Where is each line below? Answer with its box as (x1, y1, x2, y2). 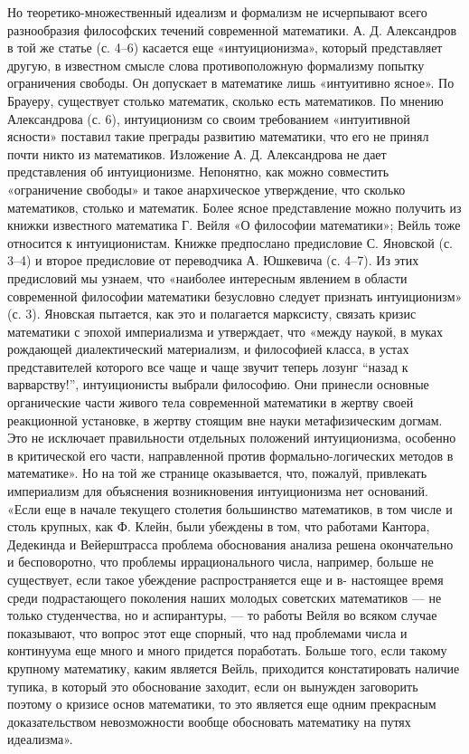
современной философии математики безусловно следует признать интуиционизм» (7, 286, 463, 305)
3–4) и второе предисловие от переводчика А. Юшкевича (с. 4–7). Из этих (7, 251, 419, 270)
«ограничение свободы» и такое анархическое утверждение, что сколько (7, 179, 406, 198)
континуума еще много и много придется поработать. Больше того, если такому (7, 641, 447, 660)
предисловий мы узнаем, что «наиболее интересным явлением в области (7, 268, 408, 287)
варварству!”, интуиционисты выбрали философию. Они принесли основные (7, 375, 429, 394)
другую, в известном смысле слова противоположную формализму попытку (7, 55, 425, 74)
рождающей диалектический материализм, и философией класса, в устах (7, 339, 409, 358)
